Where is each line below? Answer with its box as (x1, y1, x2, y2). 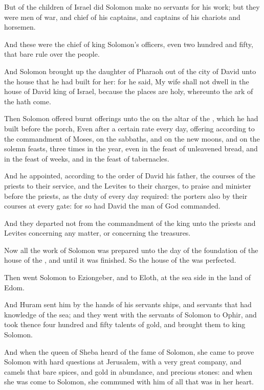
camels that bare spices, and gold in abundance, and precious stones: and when (4, 366, 253, 377)
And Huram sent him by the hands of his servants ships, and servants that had (4, 299, 252, 310)
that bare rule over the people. (4, 49, 100, 59)
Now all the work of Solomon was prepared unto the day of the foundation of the (4, 244, 258, 255)
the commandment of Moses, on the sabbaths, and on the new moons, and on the (4, 133, 260, 144)
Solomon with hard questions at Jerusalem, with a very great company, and (4, 356, 241, 367)
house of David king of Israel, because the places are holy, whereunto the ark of (4, 86, 253, 97)
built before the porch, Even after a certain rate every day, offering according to (4, 123, 255, 133)
